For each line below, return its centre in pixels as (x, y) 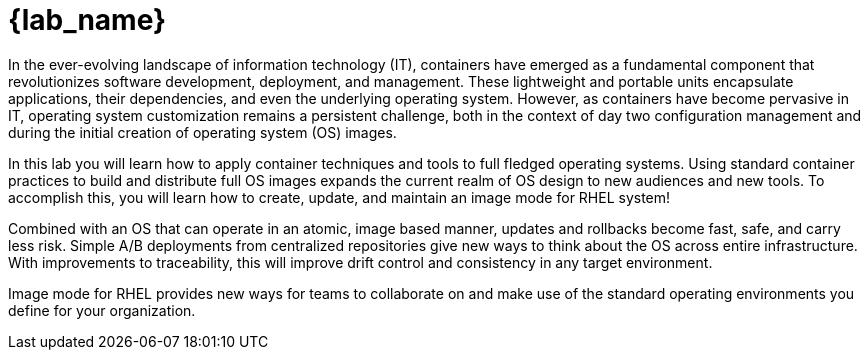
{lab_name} (87, 20)
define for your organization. (102, 310)
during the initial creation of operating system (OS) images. (202, 132)
